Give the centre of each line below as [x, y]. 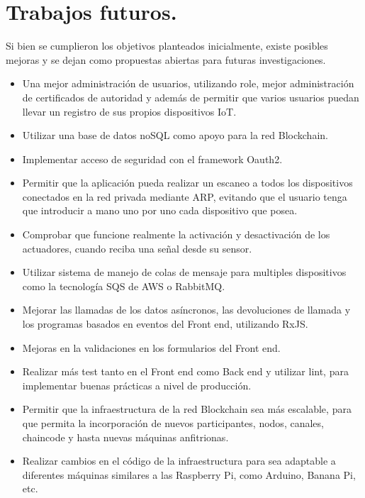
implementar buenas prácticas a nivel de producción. [137, 385]
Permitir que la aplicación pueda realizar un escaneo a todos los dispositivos [187, 183]
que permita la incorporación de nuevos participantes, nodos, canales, [173, 423]
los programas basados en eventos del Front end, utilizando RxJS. [165, 324]
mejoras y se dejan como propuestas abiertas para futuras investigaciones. [166, 59]
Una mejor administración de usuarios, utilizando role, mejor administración [188, 83]
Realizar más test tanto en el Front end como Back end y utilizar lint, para [185, 371]
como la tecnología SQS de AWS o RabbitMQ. [124, 286]
